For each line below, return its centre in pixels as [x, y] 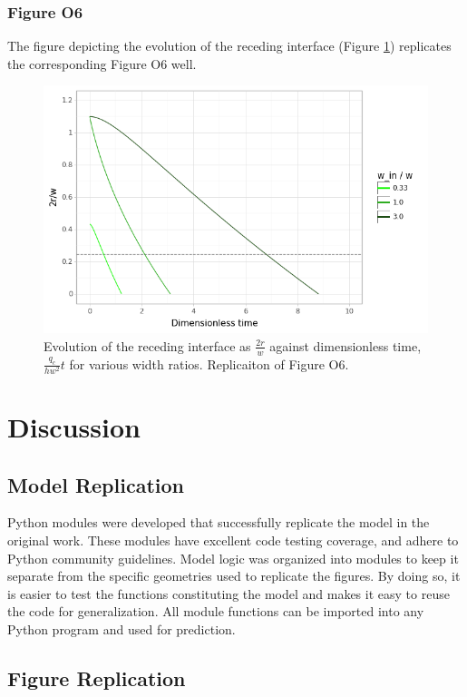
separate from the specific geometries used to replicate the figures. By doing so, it [234, 576]
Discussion [74, 427]
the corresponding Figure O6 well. [102, 63]
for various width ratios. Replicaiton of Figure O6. [209, 363]
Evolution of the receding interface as [147, 345]
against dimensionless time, [345, 345]
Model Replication [96, 484]
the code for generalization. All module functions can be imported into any [216, 611]
